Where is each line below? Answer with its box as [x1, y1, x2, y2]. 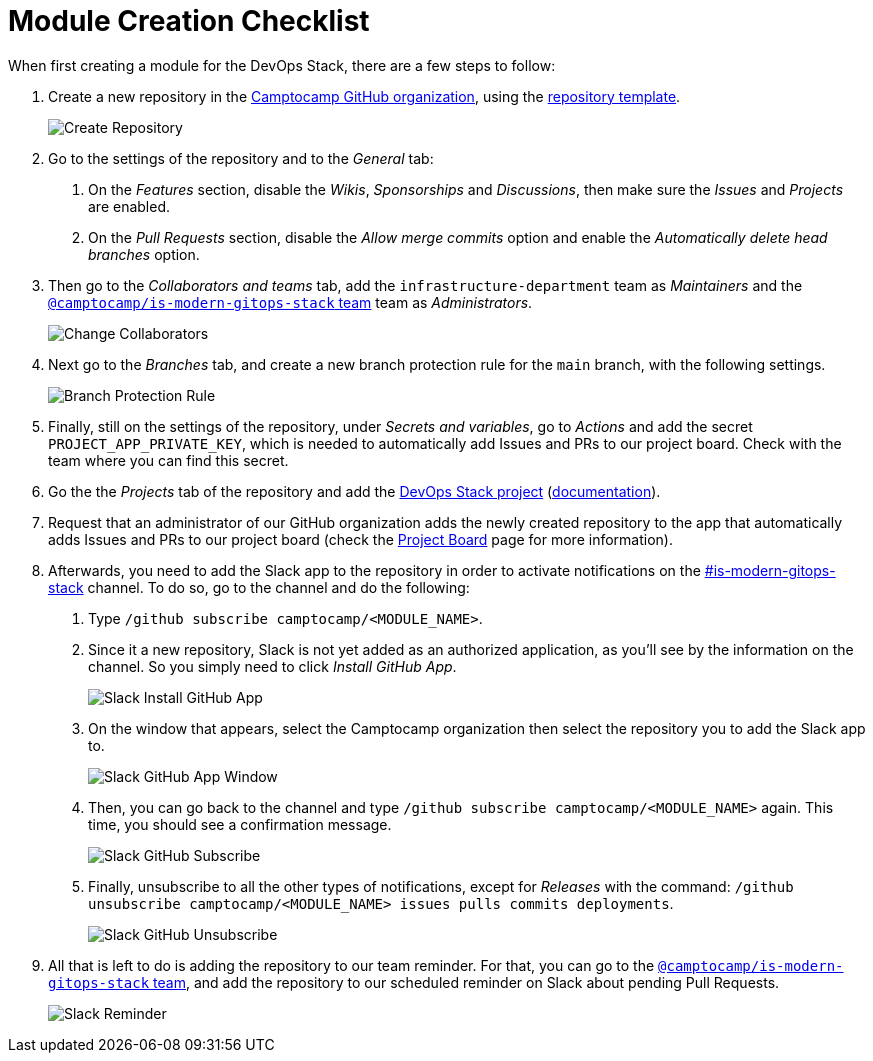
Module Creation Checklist [8, 4, 370, 38]
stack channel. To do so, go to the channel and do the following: [48, 578, 470, 596]
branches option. [88, 245, 200, 263]
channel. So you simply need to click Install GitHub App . [88, 657, 457, 675]
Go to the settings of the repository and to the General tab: [48, 149, 434, 167]
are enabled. [88, 197, 171, 215]
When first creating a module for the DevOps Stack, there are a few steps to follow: [8, 56, 556, 74]
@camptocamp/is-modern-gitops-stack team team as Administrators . [48, 293, 533, 311]
